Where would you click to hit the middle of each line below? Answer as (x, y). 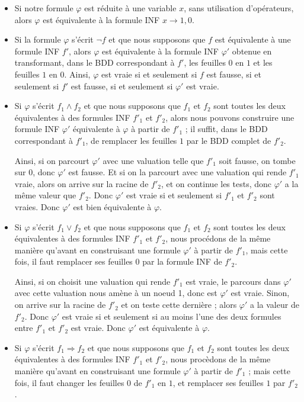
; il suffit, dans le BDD (226, 129)
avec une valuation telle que (153, 160)
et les (263, 62)
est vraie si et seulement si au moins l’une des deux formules (172, 316)
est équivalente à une (253, 39)
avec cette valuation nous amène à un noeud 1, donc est (116, 293)
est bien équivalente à (112, 206)
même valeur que (45, 195)
